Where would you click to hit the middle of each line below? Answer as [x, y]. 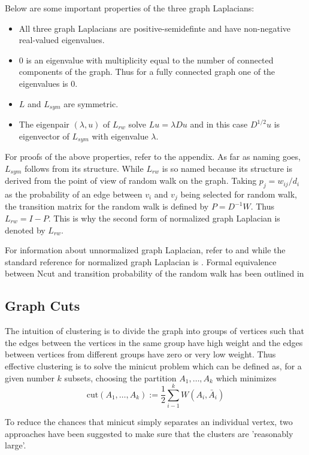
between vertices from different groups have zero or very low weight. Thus [140, 354]
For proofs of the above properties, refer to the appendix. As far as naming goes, [153, 157]
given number [30, 377]
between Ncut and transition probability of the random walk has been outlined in [154, 273]
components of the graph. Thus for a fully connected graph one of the [147, 72]
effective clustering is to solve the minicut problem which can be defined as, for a [153, 365]
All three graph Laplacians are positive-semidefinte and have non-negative [155, 28]
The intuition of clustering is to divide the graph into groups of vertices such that [154, 331]
